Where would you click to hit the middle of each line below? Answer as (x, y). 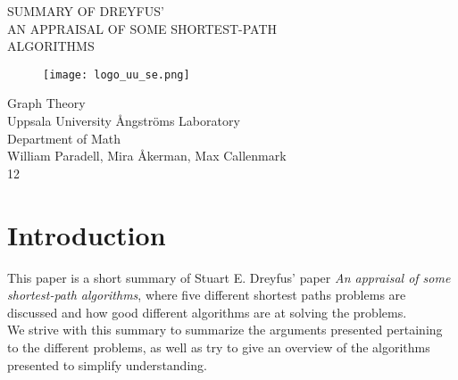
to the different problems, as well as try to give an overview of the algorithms (219, 347)
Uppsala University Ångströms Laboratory (124, 121)
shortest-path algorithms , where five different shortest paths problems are (207, 295)
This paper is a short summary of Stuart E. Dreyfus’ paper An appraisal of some (229, 277)
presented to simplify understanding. (107, 364)
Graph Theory (46, 103)
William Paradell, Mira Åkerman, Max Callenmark (147, 156)
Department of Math (64, 138)
